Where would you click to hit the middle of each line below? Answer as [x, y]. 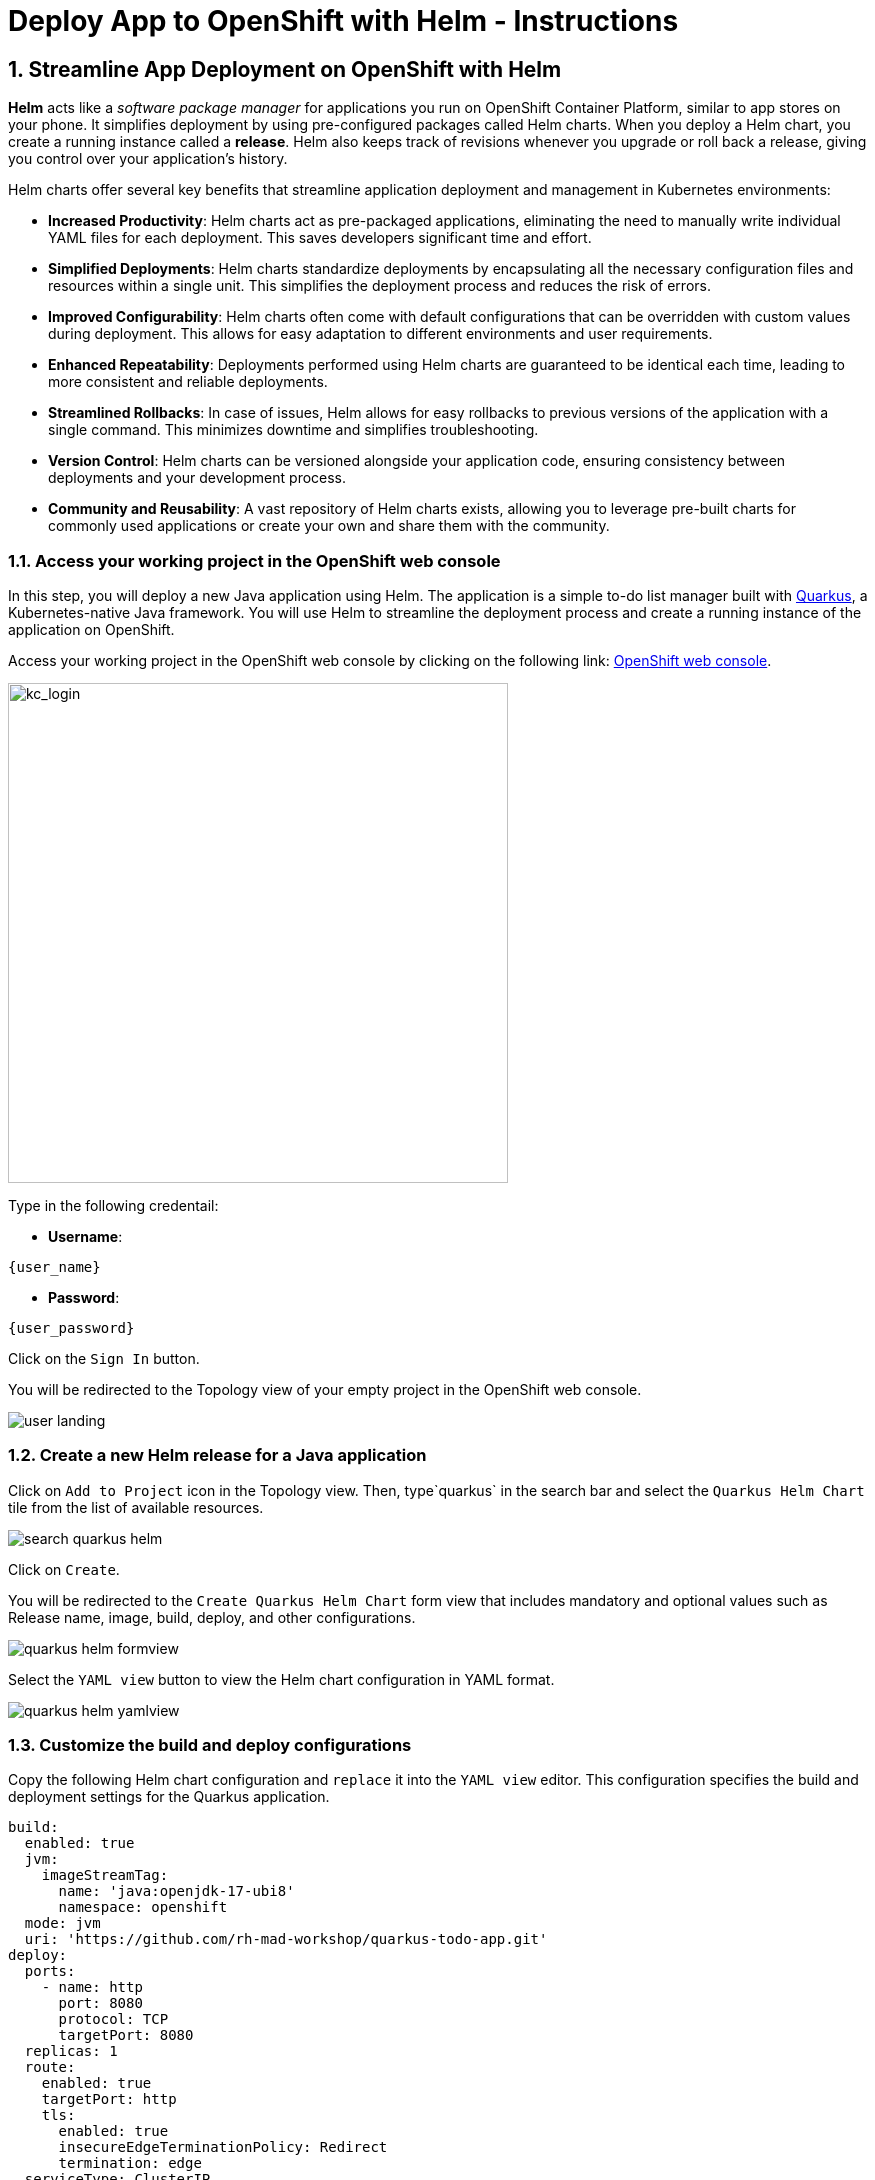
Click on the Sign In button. [104, 1358]
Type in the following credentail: [113, 1205]
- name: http [92, 1987]
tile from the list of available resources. [136, 1507]
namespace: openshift [143, 1907]
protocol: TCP [113, 2019]
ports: [50, 1971]
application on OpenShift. [91, 629]
